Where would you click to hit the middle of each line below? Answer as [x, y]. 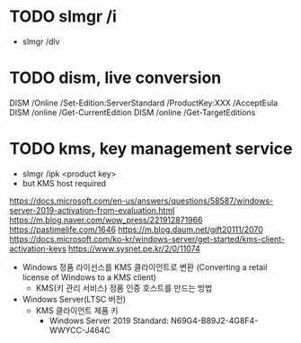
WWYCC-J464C [80, 329]
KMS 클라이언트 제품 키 [77, 310]
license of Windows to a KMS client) [89, 277]
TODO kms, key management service [151, 149]
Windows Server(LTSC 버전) [74, 299]
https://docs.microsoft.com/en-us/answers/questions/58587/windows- [142, 201]
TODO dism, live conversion [115, 78]
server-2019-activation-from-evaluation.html [92, 210]
